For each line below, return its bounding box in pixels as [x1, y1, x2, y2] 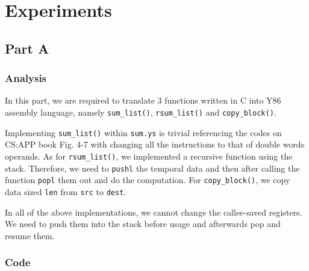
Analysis [5, 70, 47, 86]
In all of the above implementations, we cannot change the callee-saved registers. [5, 205, 302, 218]
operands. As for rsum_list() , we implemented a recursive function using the [5, 149, 293, 162]
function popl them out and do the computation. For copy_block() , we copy [5, 173, 290, 186]
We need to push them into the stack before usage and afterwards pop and [5, 217, 281, 230]
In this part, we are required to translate [5, 94, 155, 107]
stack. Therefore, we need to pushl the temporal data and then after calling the [5, 161, 300, 174]
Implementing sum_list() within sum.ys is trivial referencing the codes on [5, 126, 282, 139]
